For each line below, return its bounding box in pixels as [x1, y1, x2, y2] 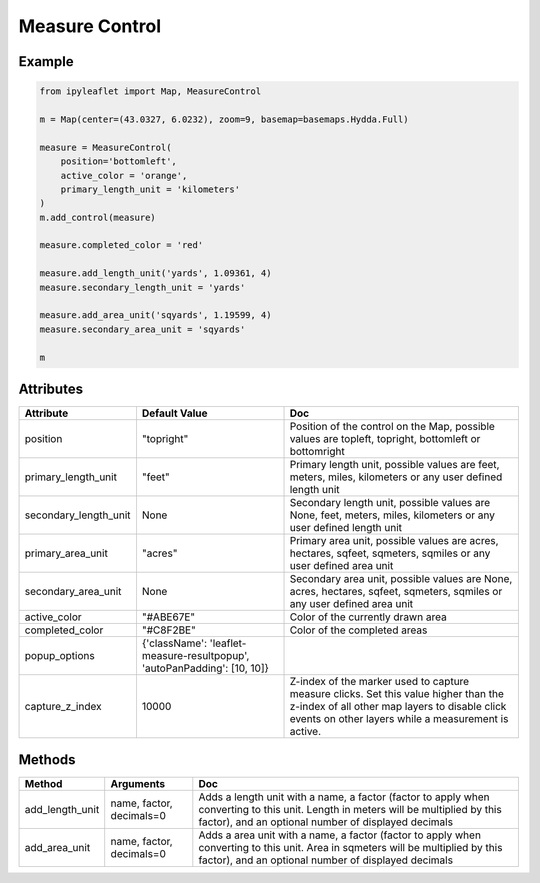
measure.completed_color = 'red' [39, 240, 204, 251]
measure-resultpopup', [141, 649, 250, 663]
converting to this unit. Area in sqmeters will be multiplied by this [198, 840, 503, 854]
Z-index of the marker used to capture [289, 675, 470, 689]
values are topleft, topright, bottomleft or [289, 432, 481, 446]
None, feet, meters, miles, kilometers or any [289, 508, 495, 522]
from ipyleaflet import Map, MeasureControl [39, 86, 262, 97]
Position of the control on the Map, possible [289, 420, 495, 434]
